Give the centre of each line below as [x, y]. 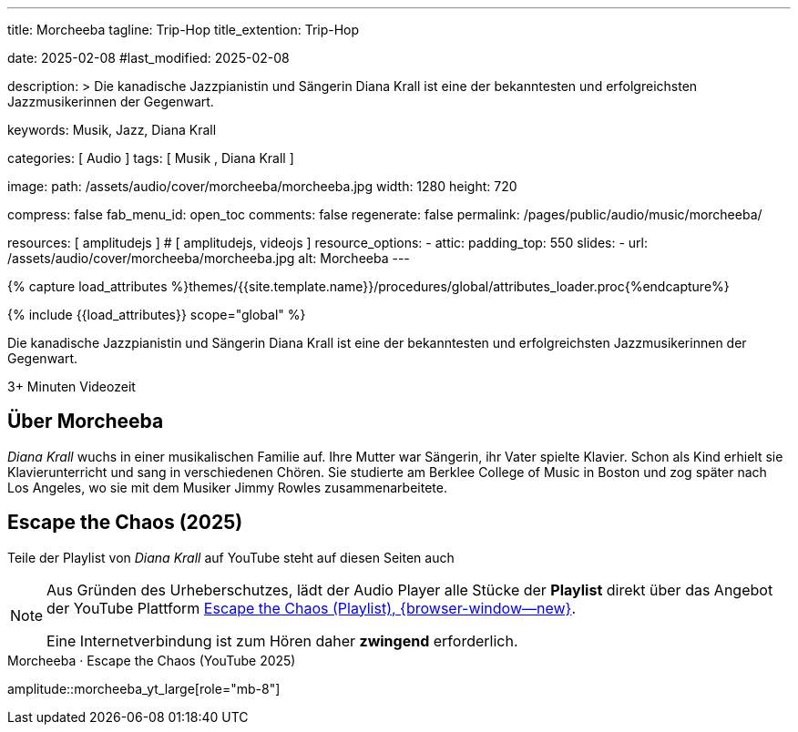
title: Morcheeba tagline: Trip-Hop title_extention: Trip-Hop [184, 30]
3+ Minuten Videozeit [72, 386]
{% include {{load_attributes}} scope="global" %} [157, 315]
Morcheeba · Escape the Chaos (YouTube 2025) [152, 660]
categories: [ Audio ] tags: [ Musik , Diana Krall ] [151, 158]
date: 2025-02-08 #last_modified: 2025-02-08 [148, 58]
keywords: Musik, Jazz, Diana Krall [112, 130]
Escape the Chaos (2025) [125, 523]
